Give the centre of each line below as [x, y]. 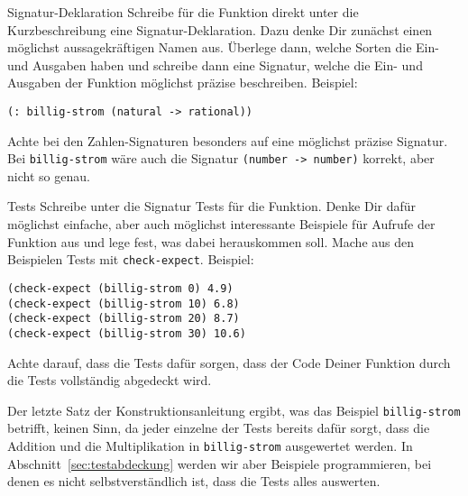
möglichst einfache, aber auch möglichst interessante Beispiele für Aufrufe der [221, 224]
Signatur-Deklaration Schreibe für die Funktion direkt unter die [183, 12]
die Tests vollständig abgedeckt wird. [110, 380]
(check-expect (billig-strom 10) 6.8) [124, 303]
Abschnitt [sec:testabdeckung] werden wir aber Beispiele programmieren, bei [220, 463]
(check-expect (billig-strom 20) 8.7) [124, 319]
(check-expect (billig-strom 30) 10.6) [127, 333]
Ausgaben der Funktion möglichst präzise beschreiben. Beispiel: [183, 83]
